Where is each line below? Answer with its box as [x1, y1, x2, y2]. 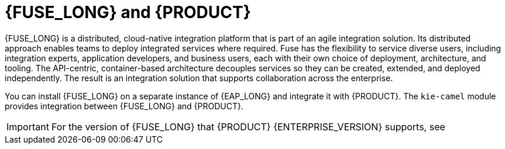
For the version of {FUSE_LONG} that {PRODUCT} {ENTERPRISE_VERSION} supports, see [51, 120, 445, 133]
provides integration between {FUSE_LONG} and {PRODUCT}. [5, 101, 243, 111]
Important [6, 120, 49, 133]
